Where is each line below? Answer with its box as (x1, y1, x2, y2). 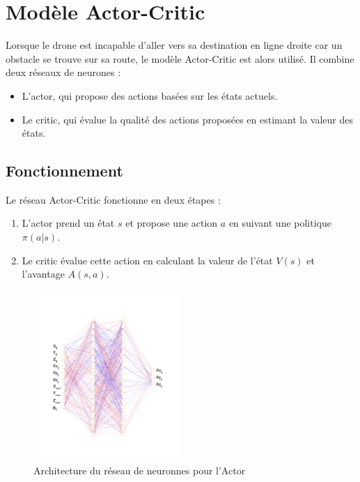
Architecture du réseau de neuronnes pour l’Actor (33, 462, 246, 477)
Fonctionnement (6, 160, 123, 181)
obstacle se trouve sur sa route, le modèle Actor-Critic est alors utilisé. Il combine (6, 51, 354, 66)
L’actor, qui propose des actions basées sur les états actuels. (22, 88, 278, 103)
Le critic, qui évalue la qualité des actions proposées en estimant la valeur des (22, 112, 353, 126)
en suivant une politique (228, 216, 331, 230)
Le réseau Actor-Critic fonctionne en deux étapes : (6, 192, 221, 206)
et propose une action (125, 216, 218, 230)
